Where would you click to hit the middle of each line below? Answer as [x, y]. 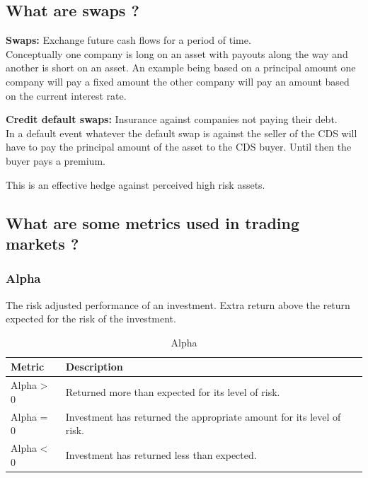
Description [94, 367]
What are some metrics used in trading [153, 222]
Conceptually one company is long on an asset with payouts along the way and [177, 53]
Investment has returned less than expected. [161, 454]
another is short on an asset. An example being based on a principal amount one [181, 68]
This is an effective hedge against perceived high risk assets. [136, 184]
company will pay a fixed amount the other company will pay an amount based [178, 81]
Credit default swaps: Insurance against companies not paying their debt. [172, 119]
